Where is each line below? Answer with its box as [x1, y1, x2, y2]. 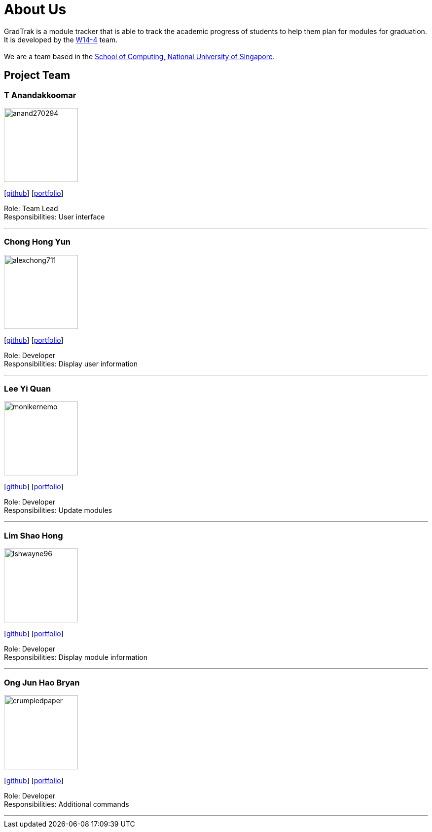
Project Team [4, 69, 71, 82]
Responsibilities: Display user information [4, 359, 138, 368]
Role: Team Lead [4, 204, 58, 213]
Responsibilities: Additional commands [4, 799, 129, 808]
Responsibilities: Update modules [4, 506, 112, 515]
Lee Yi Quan [4, 384, 51, 394]
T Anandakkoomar [4, 90, 76, 100]
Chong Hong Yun [4, 237, 71, 247]
